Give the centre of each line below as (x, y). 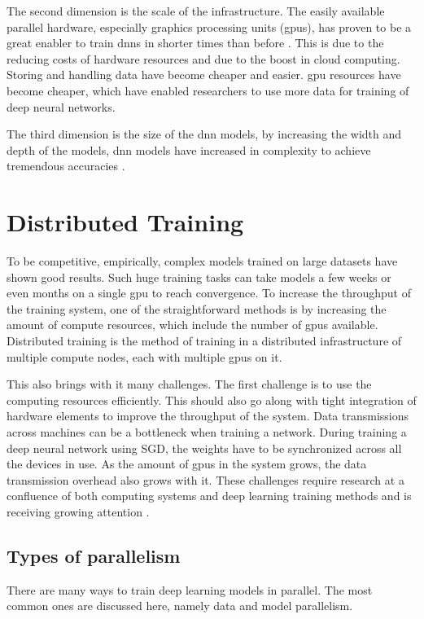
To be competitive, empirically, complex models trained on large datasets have (202, 261)
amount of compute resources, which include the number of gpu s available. (192, 325)
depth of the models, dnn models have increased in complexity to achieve (189, 149)
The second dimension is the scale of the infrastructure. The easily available (196, 11)
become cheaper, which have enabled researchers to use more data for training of (208, 90)
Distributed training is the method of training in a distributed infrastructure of (204, 341)
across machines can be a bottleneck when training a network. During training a (207, 432)
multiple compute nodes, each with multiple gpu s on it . (144, 356)
